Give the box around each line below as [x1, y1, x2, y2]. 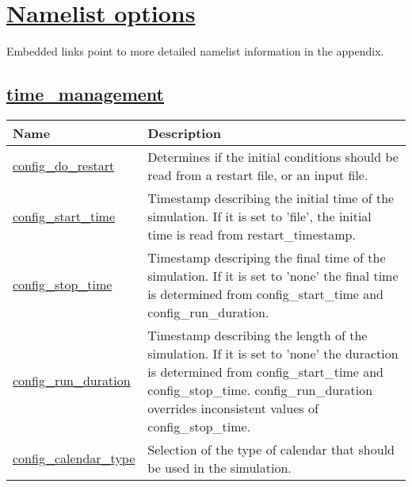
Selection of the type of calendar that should [147, 439, 395, 458]
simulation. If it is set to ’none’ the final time [147, 266, 399, 285]
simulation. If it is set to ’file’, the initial [147, 206, 372, 225]
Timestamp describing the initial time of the [147, 188, 395, 207]
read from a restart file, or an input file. [147, 165, 368, 184]
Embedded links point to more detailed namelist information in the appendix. [6, 43, 384, 59]
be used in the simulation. [147, 458, 292, 477]
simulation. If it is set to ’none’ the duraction [147, 343, 399, 362]
